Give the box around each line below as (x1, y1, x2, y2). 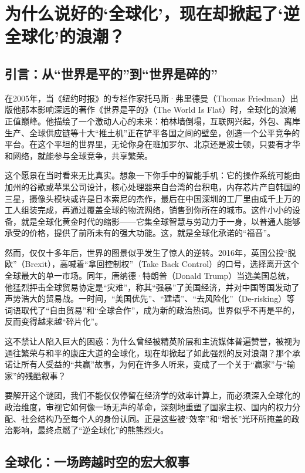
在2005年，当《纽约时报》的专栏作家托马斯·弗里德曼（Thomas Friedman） (5, 92, 290, 104)
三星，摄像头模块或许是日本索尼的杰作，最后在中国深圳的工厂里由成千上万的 (5, 192, 300, 204)
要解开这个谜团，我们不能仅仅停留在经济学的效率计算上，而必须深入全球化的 (5, 389, 300, 401)
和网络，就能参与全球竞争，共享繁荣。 (5, 149, 152, 161)
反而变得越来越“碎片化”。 (5, 315, 103, 327)
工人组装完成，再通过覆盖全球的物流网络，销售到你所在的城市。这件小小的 (5, 204, 292, 216)
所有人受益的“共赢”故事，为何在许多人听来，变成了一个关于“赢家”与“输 (21, 358, 296, 370)
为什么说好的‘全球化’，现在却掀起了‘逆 (5, 1, 300, 25)
